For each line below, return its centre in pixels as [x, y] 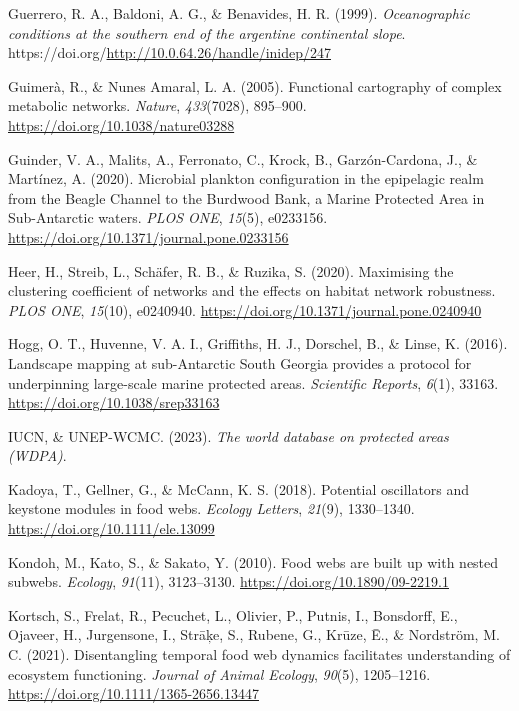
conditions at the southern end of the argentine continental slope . [207, 32]
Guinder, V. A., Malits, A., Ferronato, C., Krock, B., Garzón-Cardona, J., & [243, 158]
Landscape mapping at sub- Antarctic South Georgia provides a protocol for [240, 362]
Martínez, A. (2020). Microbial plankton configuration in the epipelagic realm [246, 178]
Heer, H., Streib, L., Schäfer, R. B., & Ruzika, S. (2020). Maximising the [231, 270]
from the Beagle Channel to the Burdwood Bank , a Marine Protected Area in [246, 197]
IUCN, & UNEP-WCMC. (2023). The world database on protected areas [228, 435]
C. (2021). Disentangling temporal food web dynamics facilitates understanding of [259, 654]
